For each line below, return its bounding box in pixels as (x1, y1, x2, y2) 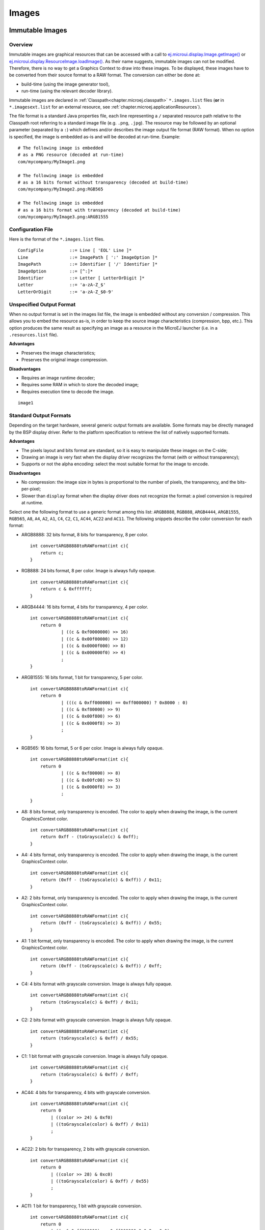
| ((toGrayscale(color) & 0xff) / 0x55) (51, 1178, 149, 1184)
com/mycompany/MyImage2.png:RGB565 (18, 186, 104, 192)
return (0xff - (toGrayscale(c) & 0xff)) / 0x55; (40, 920, 162, 926)
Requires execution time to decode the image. (21, 389, 115, 395)
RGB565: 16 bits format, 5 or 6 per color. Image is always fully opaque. (21, 745, 164, 751)
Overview (9, 41, 33, 48)
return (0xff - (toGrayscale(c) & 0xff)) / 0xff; (40, 963, 162, 969)
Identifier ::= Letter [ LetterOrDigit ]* (18, 276, 145, 280)
